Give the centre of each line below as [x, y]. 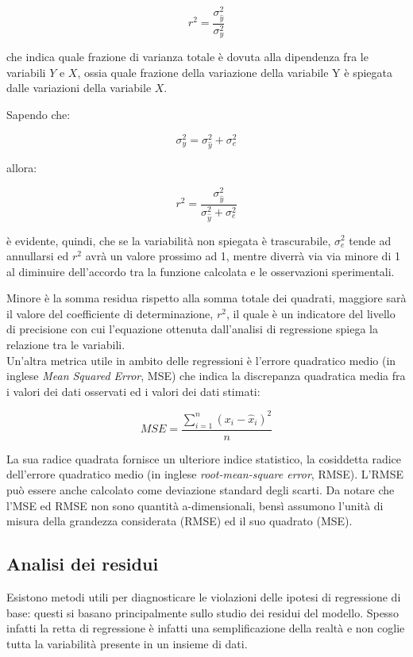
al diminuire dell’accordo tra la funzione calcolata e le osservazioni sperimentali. [201, 271]
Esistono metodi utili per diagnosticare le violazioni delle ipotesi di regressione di [204, 596]
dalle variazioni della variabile [79, 88]
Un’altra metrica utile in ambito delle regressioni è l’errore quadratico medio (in [201, 360]
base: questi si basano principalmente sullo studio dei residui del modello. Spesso [203, 612]
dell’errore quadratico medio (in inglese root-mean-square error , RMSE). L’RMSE [205, 474]
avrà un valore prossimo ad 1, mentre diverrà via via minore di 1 [243, 256]
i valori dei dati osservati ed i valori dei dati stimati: [133, 391]
